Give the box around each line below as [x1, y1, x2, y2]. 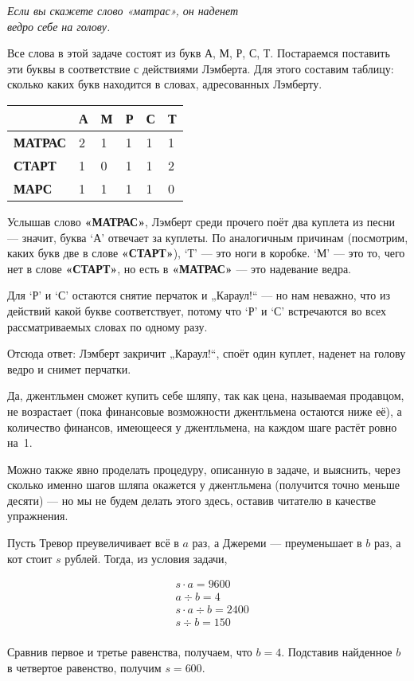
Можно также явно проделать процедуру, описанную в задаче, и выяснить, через [7, 460, 400, 477]
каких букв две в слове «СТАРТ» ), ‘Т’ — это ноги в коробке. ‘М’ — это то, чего [7, 245, 405, 261]
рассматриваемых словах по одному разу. [7, 318, 208, 335]
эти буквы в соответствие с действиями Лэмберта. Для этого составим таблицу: [7, 60, 394, 76]
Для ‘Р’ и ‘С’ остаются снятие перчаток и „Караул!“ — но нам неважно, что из [7, 287, 390, 303]
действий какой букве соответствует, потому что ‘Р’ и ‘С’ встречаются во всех [7, 302, 387, 319]
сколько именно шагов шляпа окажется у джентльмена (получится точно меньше [7, 476, 400, 493]
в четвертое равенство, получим [7, 659, 162, 675]
